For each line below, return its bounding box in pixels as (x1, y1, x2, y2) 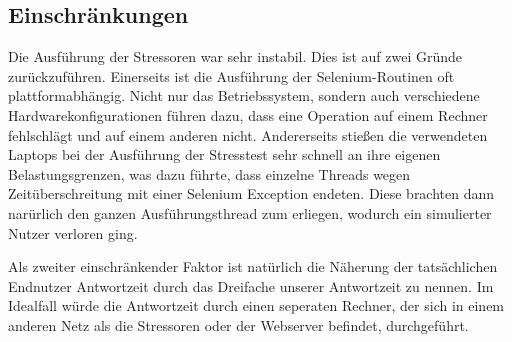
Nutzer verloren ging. (8, 222, 138, 243)
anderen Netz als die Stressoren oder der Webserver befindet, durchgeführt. (8, 314, 469, 335)
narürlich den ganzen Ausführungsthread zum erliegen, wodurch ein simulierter (8, 202, 492, 223)
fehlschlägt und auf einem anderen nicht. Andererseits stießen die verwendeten (8, 124, 488, 145)
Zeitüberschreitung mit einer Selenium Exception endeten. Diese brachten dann (8, 183, 495, 204)
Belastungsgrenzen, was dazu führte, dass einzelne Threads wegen (8, 163, 411, 184)
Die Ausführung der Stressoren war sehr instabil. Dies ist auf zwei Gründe (8, 46, 462, 67)
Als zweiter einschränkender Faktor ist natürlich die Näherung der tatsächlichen (8, 256, 498, 277)
